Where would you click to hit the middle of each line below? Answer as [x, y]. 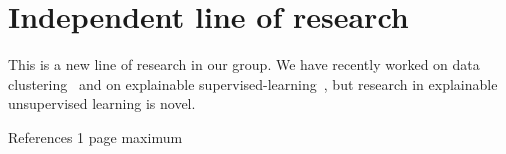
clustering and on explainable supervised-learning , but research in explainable [253, 83]
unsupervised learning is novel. [102, 103]
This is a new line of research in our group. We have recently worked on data [244, 64]
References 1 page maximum [95, 136]
